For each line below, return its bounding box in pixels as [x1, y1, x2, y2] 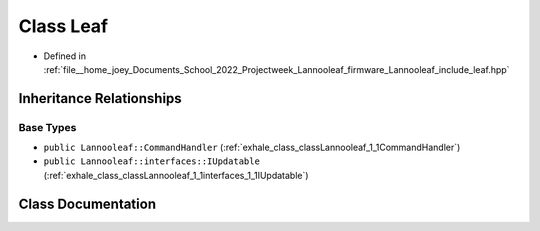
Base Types [18, 120, 77, 134]
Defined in [43, 50, 87, 62]
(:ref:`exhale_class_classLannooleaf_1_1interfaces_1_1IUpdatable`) [43, 169, 309, 181]
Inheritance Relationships [18, 90, 182, 107]
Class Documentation [18, 195, 157, 212]
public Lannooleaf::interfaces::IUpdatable [43, 156, 260, 167]
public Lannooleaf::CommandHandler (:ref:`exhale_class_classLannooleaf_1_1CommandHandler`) [43, 141, 461, 154]
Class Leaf [18, 15, 109, 37]
